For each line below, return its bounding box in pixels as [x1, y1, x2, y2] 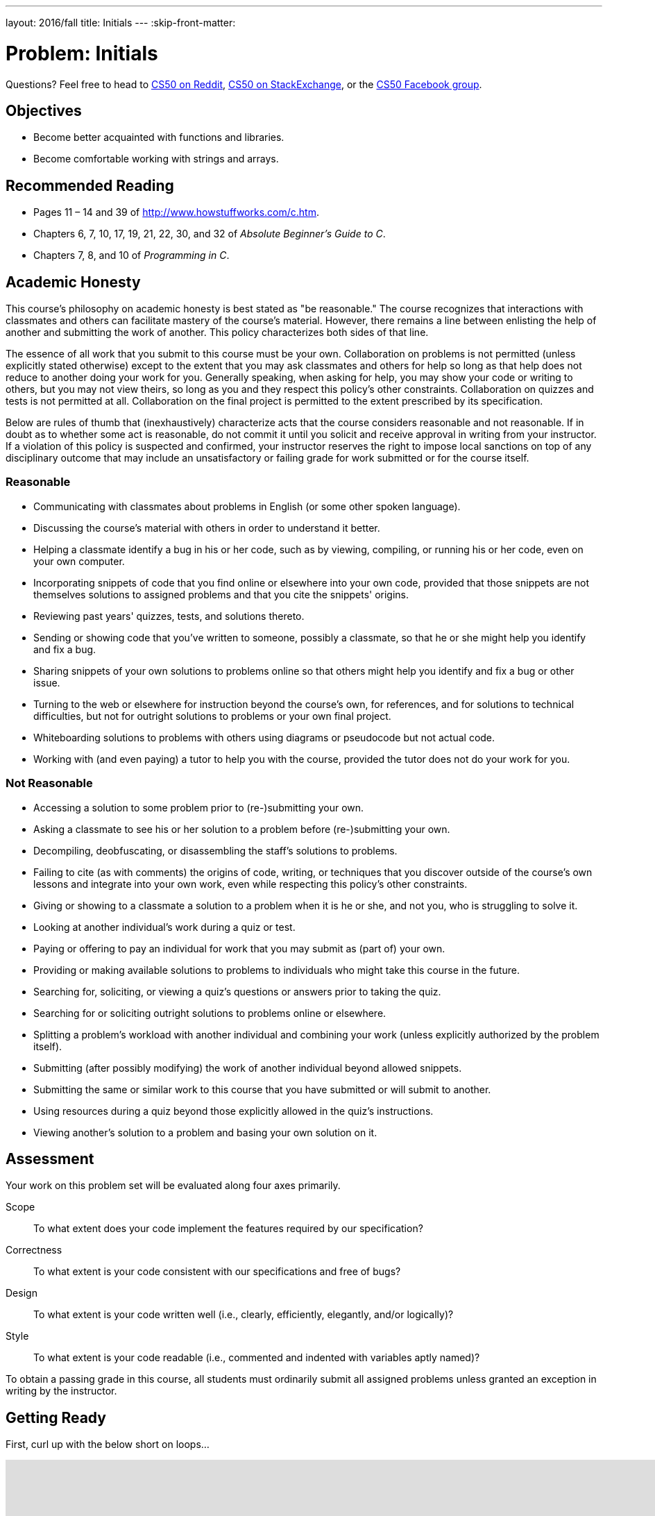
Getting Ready [6, 1408, 106, 1426]
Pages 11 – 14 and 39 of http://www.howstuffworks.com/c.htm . [33, 206, 319, 219]
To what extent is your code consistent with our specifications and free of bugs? [33, 1265, 401, 1278]
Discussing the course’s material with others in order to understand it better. [33, 521, 380, 534]
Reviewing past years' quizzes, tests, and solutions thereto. [33, 609, 305, 622]
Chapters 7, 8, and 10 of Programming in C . [33, 249, 230, 262]
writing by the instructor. [6, 1385, 117, 1397]
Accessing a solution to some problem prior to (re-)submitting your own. [33, 801, 364, 814]
